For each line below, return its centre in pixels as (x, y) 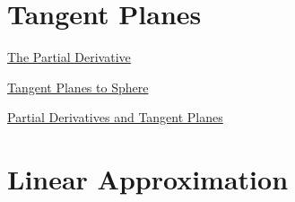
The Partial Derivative (69, 57)
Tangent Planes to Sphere (78, 87)
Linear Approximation (148, 179)
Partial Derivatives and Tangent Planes (115, 117)
